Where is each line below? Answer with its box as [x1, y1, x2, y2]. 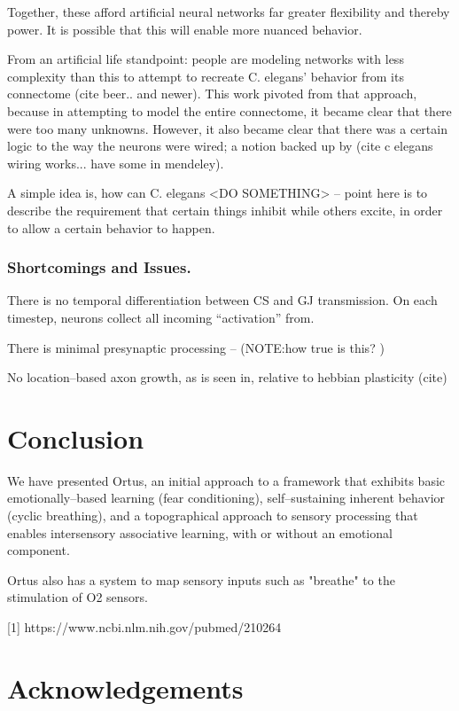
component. [7, 541, 70, 559]
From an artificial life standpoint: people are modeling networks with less [7, 50, 404, 68]
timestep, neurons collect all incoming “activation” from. [7, 308, 315, 326]
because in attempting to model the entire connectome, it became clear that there [7, 101, 452, 120]
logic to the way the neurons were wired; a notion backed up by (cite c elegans [7, 137, 433, 155]
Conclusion [7, 419, 144, 456]
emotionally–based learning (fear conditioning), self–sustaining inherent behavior [7, 488, 446, 507]
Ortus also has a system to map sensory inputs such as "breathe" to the [7, 570, 395, 589]
